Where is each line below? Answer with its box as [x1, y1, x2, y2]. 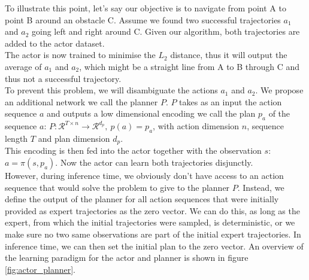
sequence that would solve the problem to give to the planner [5, 181, 230, 193]
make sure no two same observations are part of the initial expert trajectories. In [5, 227, 301, 240]
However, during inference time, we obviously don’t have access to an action [5, 169, 284, 181]
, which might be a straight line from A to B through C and [79, 60, 300, 72]
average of [5, 60, 42, 72]
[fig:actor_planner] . [5, 263, 75, 275]
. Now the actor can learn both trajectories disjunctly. [55, 156, 253, 168]
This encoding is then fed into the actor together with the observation [5, 144, 262, 157]
